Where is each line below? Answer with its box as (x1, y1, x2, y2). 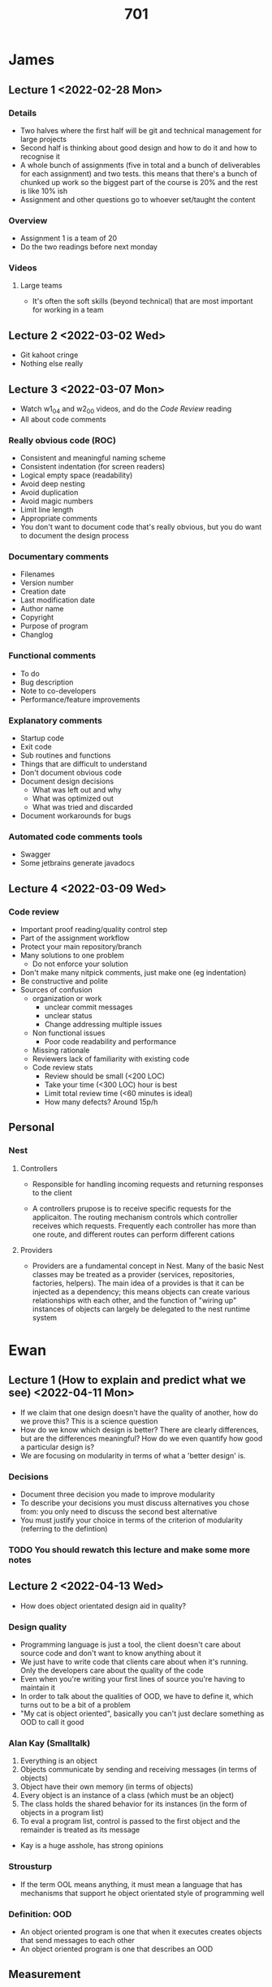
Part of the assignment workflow (19, 933, 130, 943)
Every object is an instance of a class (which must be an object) (19, 1790, 235, 1800)
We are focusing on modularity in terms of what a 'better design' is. (19, 1450, 246, 1460)
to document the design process (19, 531, 130, 541)
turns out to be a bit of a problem (19, 1700, 132, 1710)
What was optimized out (32, 793, 114, 804)
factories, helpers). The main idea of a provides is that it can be (32, 1278, 245, 1288)
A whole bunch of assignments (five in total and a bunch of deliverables (19, 160, 261, 170)
